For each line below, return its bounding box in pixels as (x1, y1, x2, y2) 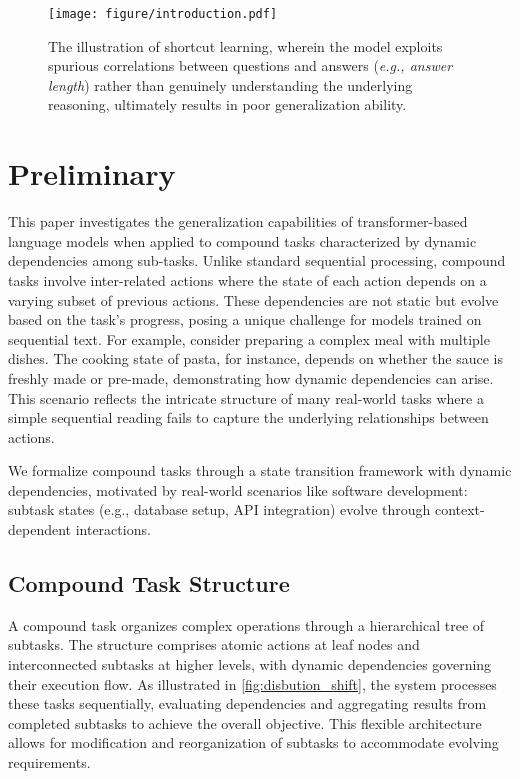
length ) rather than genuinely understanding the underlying (48, 74, 413, 95)
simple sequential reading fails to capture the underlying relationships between (8, 407, 489, 428)
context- (434, 499, 485, 520)
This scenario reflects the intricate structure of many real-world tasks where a (8, 387, 484, 408)
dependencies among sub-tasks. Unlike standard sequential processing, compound (8, 250, 506, 271)
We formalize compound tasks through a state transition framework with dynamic (8, 460, 512, 481)
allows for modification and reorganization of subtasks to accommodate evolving (8, 732, 499, 753)
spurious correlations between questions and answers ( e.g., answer (48, 55, 453, 76)
